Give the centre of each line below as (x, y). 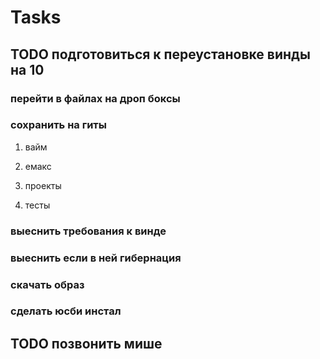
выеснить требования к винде (88, 231)
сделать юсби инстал (66, 311)
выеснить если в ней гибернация (96, 258)
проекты (43, 185)
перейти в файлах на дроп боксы (95, 98)
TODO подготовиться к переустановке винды (160, 54)
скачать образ (47, 284)
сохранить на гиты (58, 125)
